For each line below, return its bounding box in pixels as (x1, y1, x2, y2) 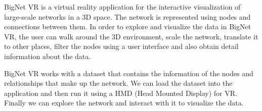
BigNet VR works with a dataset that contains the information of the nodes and (4, 68, 253, 78)
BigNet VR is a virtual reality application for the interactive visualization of (4, 2, 241, 12)
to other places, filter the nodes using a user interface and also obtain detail (4, 41, 239, 51)
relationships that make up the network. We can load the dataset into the (4, 78, 233, 88)
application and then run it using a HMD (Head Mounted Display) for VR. (4, 87, 237, 98)
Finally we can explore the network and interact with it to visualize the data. (4, 97, 244, 108)
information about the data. (4, 50, 91, 61)
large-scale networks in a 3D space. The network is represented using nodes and (4, 11, 251, 22)
